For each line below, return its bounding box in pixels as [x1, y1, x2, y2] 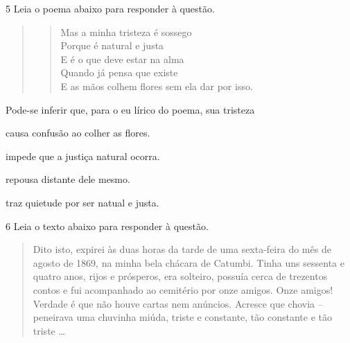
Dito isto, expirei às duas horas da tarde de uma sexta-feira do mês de [33, 242, 331, 256]
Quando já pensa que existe [60, 65, 178, 80]
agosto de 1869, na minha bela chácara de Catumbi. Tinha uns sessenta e [33, 255, 344, 270]
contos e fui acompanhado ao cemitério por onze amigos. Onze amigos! [33, 282, 333, 297]
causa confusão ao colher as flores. [6, 125, 150, 140]
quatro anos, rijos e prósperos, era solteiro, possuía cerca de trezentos [33, 269, 328, 283]
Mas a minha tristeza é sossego [60, 24, 192, 39]
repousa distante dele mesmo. [6, 172, 130, 186]
